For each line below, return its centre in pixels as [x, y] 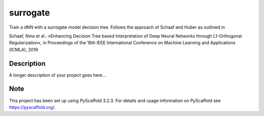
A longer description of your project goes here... [57, 75]
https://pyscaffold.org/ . [32, 107]
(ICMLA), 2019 [24, 50]
